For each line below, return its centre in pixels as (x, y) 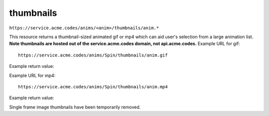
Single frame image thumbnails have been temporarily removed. (75, 107)
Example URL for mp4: (32, 75)
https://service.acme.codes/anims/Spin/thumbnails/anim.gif (93, 55)
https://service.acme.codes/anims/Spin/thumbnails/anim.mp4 (93, 87)
